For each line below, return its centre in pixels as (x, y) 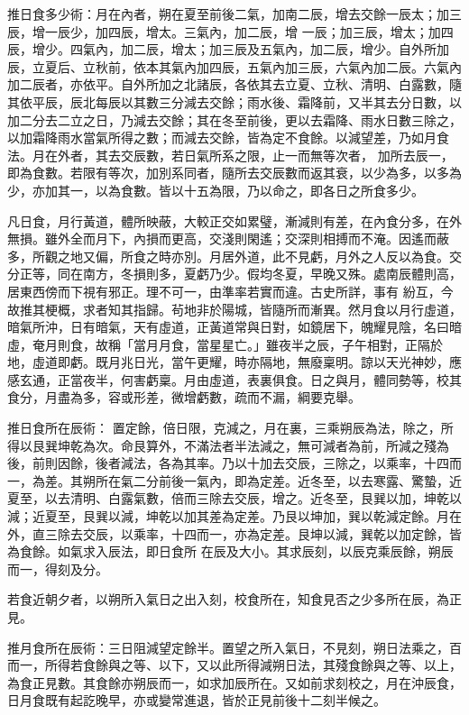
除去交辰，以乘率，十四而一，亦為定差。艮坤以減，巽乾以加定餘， (253, 533)
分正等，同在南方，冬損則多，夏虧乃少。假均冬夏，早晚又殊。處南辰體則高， (234, 274)
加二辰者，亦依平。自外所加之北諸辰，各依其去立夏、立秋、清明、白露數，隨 (234, 84)
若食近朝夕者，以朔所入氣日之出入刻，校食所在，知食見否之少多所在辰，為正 (234, 599)
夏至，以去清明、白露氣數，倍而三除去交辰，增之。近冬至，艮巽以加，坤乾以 (234, 498)
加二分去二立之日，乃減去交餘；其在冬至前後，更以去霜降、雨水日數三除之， (234, 119)
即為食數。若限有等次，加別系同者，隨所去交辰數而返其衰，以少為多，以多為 (234, 173)
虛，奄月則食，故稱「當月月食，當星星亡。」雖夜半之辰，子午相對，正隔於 (225, 344)
